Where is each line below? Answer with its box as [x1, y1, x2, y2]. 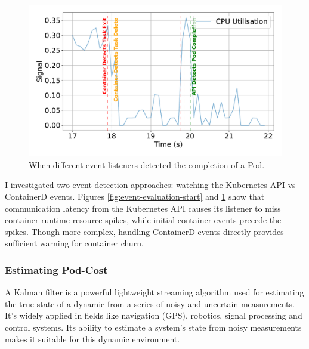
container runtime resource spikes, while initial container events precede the [5, 214, 282, 226]
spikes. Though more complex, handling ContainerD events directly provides [5, 225, 284, 237]
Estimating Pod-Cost [5, 262, 108, 277]
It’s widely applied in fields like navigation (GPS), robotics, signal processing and [5, 309, 302, 322]
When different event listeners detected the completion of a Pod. [29, 158, 265, 171]
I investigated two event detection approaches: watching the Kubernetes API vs [5, 178, 296, 191]
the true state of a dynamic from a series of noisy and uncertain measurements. [5, 297, 295, 310]
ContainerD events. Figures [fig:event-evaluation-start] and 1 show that [5, 190, 265, 203]
